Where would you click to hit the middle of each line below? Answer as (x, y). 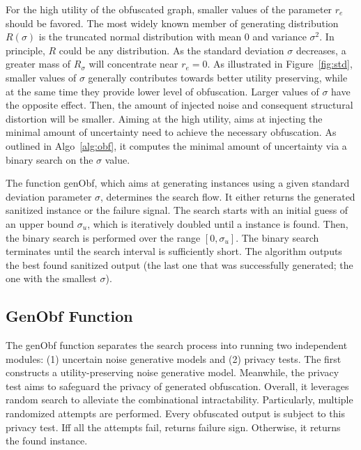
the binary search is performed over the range (103, 237)
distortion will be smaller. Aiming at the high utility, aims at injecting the (164, 118)
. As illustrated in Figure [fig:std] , (280, 64)
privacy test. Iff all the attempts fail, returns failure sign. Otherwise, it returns (173, 427)
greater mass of (38, 64)
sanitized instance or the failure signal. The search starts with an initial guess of (177, 210)
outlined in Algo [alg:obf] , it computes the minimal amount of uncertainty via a (176, 145)
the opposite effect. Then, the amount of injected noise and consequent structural (179, 105)
